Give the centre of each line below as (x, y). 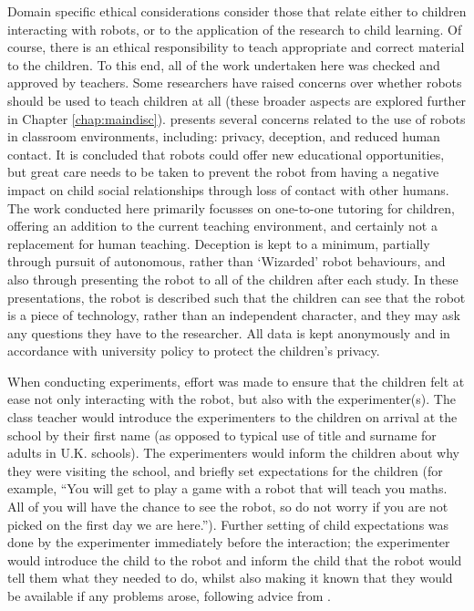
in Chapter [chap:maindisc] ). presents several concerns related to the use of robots (237, 118)
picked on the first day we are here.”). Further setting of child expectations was (228, 524)
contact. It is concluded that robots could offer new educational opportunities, (226, 154)
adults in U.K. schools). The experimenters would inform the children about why (233, 453)
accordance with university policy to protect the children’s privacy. (194, 351)
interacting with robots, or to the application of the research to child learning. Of (235, 29)
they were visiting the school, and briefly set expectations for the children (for (225, 470)
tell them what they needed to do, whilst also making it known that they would (230, 578)
